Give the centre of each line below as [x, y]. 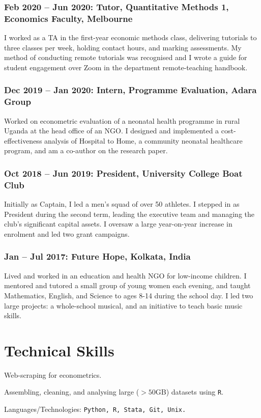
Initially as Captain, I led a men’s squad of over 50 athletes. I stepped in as [122, 204]
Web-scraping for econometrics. [53, 374]
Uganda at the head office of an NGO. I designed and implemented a [112, 131]
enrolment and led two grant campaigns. [67, 233]
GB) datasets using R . [190, 392]
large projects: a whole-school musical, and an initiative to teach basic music [123, 305]
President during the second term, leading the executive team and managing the [129, 214]
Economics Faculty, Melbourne [68, 18]
